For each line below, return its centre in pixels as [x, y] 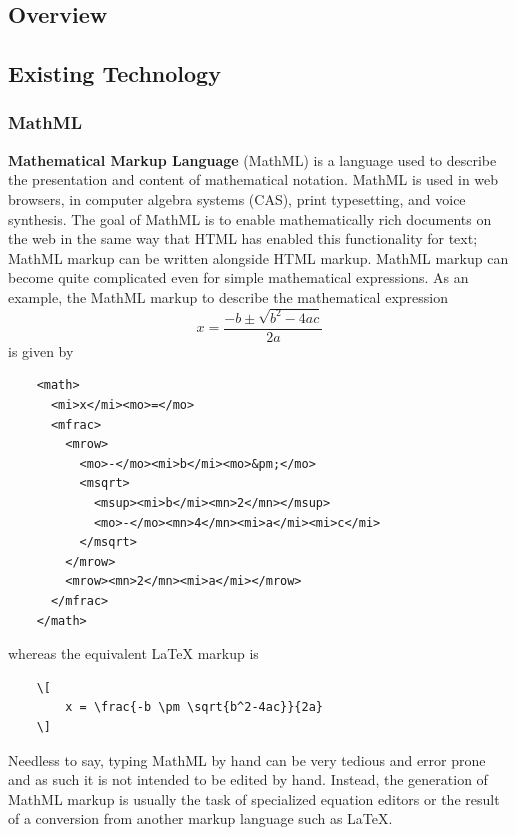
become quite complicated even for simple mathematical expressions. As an [238, 277]
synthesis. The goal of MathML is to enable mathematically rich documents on [250, 218]
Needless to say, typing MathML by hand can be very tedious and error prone [247, 759]
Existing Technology [114, 73]
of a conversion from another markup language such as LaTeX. [200, 818]
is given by [41, 350]
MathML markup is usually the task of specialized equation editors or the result [254, 798]
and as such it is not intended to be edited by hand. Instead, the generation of [248, 779]
